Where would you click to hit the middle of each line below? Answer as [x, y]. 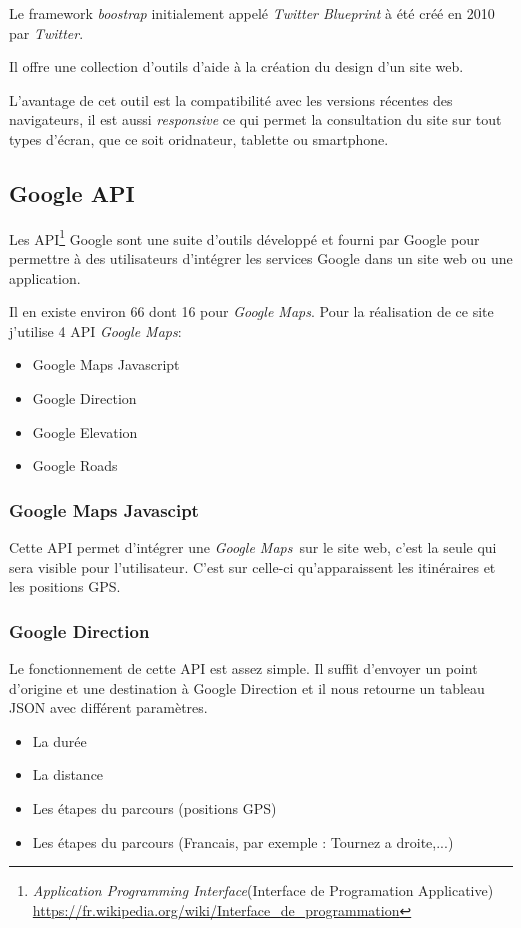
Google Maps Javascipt [104, 509]
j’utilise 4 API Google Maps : [95, 330]
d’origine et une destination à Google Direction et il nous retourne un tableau [247, 687]
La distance [68, 774]
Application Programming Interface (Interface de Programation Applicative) [263, 890]
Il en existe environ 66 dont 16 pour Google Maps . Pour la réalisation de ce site [251, 311]
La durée [59, 740]
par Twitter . [46, 32]
